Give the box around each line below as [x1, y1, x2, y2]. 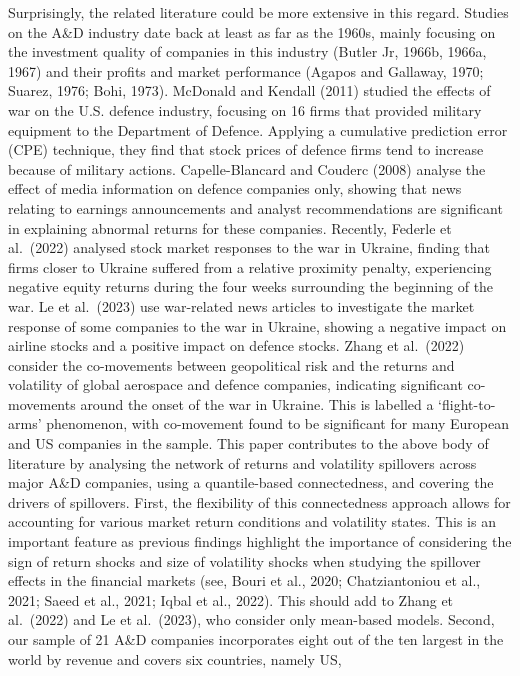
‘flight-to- [438, 393, 496, 414]
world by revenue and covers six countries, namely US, [8, 648, 342, 669]
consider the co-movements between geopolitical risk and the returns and [8, 354, 455, 375]
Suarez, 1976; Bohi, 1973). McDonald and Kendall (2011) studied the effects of [8, 80, 491, 101]
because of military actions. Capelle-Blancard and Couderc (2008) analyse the [8, 158, 486, 179]
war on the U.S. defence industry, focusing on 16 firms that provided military [8, 99, 482, 120]
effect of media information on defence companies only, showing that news [8, 178, 462, 199]
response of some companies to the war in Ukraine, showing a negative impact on [8, 315, 507, 336]
